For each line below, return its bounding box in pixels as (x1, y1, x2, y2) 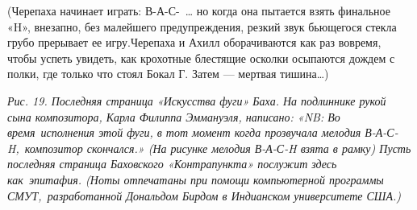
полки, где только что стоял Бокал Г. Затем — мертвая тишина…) (7, 65, 329, 82)
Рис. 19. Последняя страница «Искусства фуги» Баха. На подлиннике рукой (7, 92, 386, 109)
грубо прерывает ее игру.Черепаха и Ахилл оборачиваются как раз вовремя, (7, 34, 382, 51)
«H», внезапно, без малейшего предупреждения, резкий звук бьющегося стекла (7, 18, 397, 35)
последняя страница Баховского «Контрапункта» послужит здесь (7, 155, 337, 172)
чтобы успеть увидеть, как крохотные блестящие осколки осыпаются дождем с (7, 49, 395, 66)
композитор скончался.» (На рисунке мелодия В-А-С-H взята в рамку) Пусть (24, 139, 411, 156)
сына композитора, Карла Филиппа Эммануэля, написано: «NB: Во (7, 108, 340, 125)
